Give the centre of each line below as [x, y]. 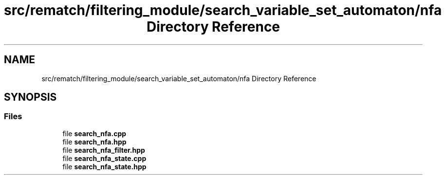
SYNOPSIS [30, 97]
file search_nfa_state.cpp [104, 158]
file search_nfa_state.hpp [104, 166]
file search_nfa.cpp [94, 133]
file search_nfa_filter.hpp [104, 150]
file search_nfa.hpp [94, 142]
